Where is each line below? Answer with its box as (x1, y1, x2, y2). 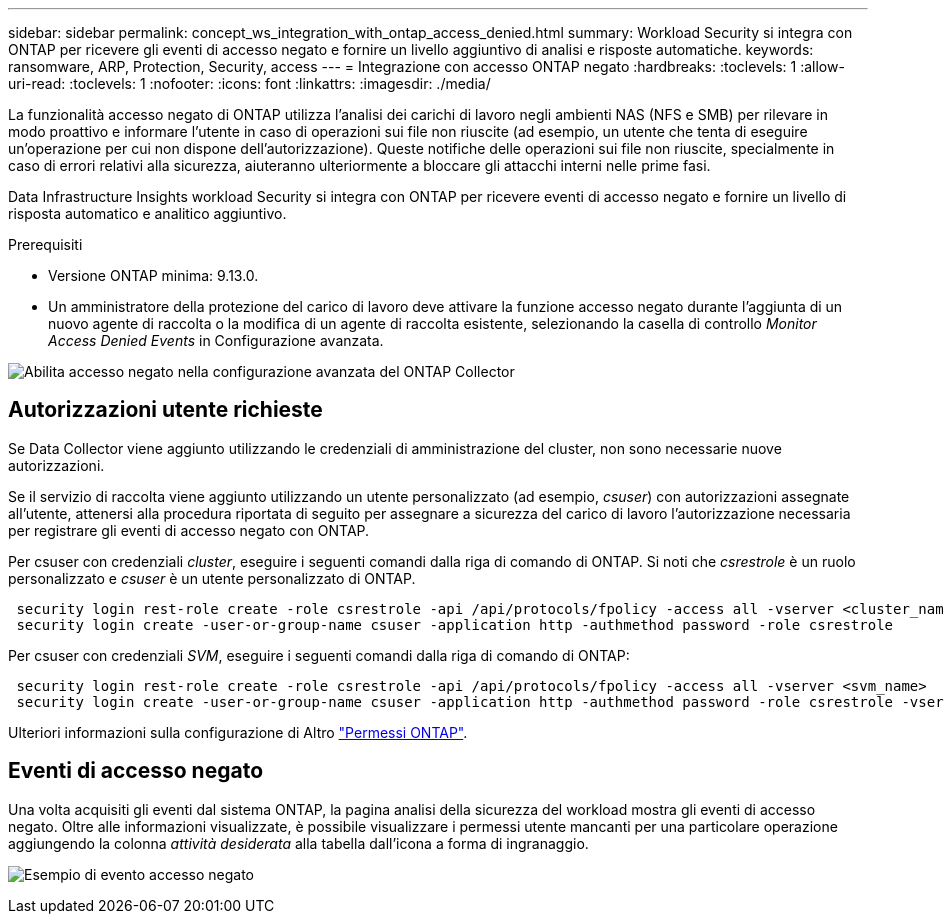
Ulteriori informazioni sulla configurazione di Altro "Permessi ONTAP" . (8, 723, 468, 741)
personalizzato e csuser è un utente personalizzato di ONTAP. (8, 569, 416, 587)
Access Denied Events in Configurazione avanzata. (48, 332, 384, 349)
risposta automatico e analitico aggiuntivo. (8, 205, 287, 222)
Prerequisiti (8, 236, 83, 253)
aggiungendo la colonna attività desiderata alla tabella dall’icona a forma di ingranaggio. (8, 834, 589, 852)
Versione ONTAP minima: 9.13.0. (48, 267, 259, 284)
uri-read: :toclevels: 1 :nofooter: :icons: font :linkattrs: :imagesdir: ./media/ (8, 75, 491, 92)
